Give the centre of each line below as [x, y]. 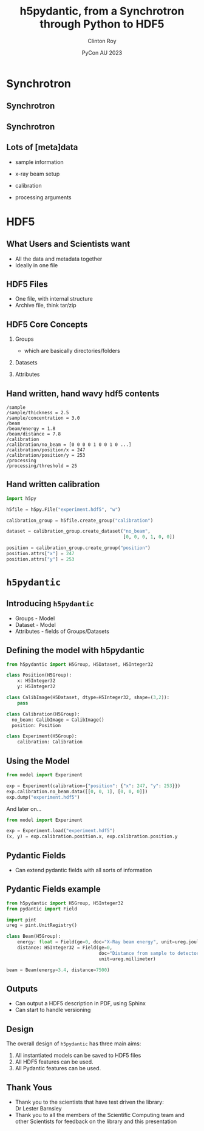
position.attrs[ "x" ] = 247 [40, 554]
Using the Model [38, 761]
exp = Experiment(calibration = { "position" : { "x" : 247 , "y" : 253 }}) [93, 786]
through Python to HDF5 [102, 24]
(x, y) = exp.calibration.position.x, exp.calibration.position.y [92, 836]
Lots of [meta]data [42, 147]
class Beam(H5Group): [34, 937]
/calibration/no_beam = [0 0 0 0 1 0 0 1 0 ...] [69, 445]
